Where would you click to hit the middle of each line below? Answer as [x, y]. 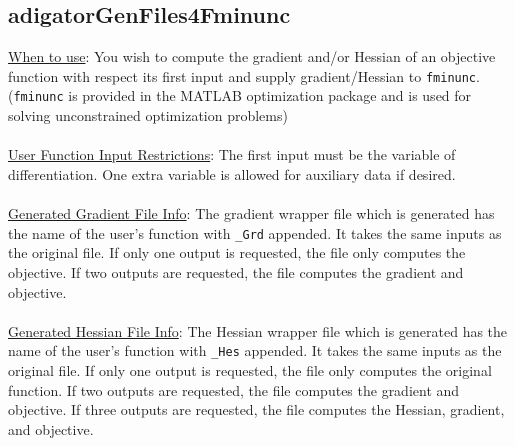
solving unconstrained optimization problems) [148, 115]
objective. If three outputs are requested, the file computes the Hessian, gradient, [256, 409]
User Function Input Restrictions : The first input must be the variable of [232, 154]
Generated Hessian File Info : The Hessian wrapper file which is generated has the [258, 330]
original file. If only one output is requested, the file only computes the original [250, 369]
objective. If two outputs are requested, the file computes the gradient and [236, 271]
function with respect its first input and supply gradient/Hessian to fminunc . [244, 75]
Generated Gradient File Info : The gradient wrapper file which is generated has [251, 213]
